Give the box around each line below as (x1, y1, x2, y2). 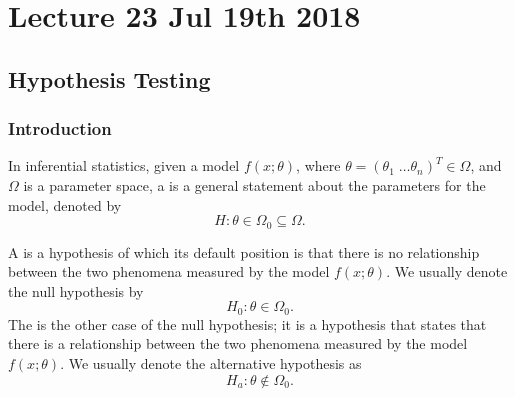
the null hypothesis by (8, 280, 144, 301)
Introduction (8, 116, 112, 141)
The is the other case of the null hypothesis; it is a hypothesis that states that (8, 313, 487, 334)
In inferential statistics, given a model (8, 155, 240, 176)
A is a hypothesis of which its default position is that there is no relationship (8, 241, 480, 262)
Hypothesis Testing (8, 63, 211, 94)
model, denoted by (8, 194, 122, 215)
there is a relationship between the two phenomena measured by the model (8, 333, 468, 354)
